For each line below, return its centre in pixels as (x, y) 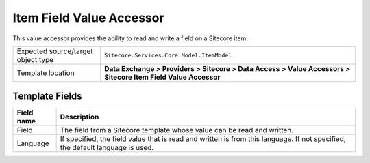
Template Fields (47, 97)
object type (35, 59)
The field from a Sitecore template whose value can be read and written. (177, 130)
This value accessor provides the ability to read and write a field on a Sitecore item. (130, 38)
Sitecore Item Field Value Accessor (162, 77)
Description (79, 117)
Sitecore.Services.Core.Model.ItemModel (168, 56)
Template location (46, 73)
